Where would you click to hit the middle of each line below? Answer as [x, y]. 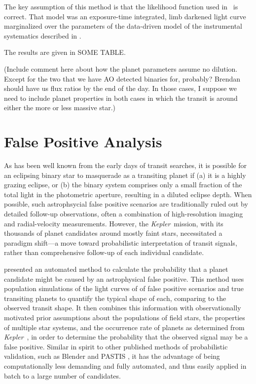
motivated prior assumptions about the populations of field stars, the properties [125, 317]
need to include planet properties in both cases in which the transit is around [121, 98]
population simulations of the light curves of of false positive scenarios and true [124, 288]
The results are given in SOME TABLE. [65, 52]
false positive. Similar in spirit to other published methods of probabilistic [116, 346]
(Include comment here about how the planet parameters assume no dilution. [121, 68]
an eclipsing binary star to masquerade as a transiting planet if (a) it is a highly [125, 175]
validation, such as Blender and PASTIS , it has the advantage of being [112, 356]
